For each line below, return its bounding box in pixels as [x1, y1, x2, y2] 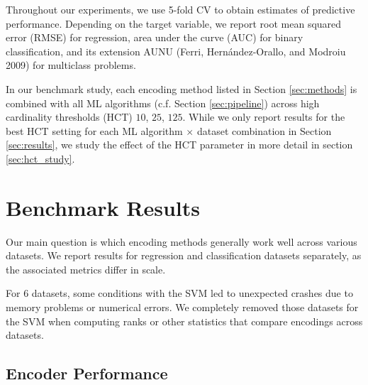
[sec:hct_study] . [6, 151, 75, 166]
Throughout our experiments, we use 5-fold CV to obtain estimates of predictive [6, 2, 355, 16]
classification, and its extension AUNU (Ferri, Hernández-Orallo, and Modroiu [6, 43, 346, 58]
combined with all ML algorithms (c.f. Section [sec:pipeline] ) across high [6, 95, 320, 110]
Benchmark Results [6, 192, 201, 222]
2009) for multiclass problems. [6, 58, 136, 72]
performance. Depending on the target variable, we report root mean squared [6, 16, 342, 31]
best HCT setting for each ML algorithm [6, 123, 183, 138]
